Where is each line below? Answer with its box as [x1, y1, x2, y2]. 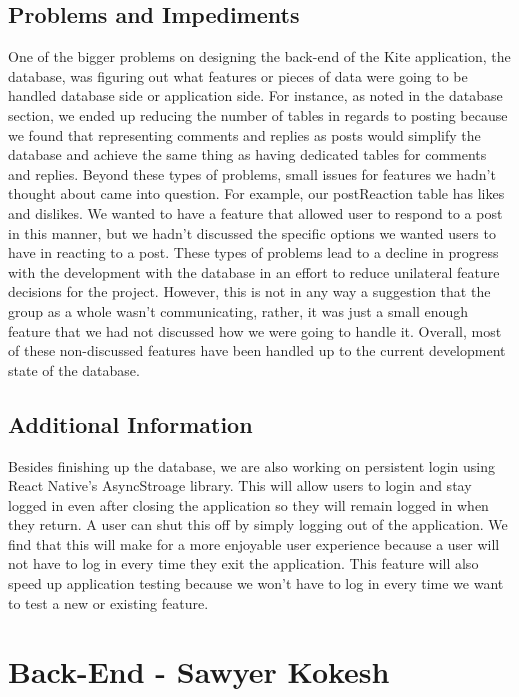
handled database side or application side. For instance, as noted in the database [8, 85, 503, 106]
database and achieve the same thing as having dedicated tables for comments [8, 144, 487, 165]
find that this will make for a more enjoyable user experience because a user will [8, 533, 500, 554]
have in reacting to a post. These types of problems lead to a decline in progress [8, 242, 499, 263]
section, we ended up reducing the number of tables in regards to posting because [8, 104, 508, 125]
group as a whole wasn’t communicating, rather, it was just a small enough [8, 300, 469, 321]
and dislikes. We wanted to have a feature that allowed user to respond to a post [8, 202, 503, 223]
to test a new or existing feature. [8, 592, 209, 613]
